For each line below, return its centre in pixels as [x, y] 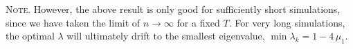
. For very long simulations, [287, 22]
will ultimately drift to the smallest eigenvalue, [166, 36]
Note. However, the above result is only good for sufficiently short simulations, [173, 9]
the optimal [30, 36]
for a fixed [198, 22]
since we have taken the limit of [73, 22]
